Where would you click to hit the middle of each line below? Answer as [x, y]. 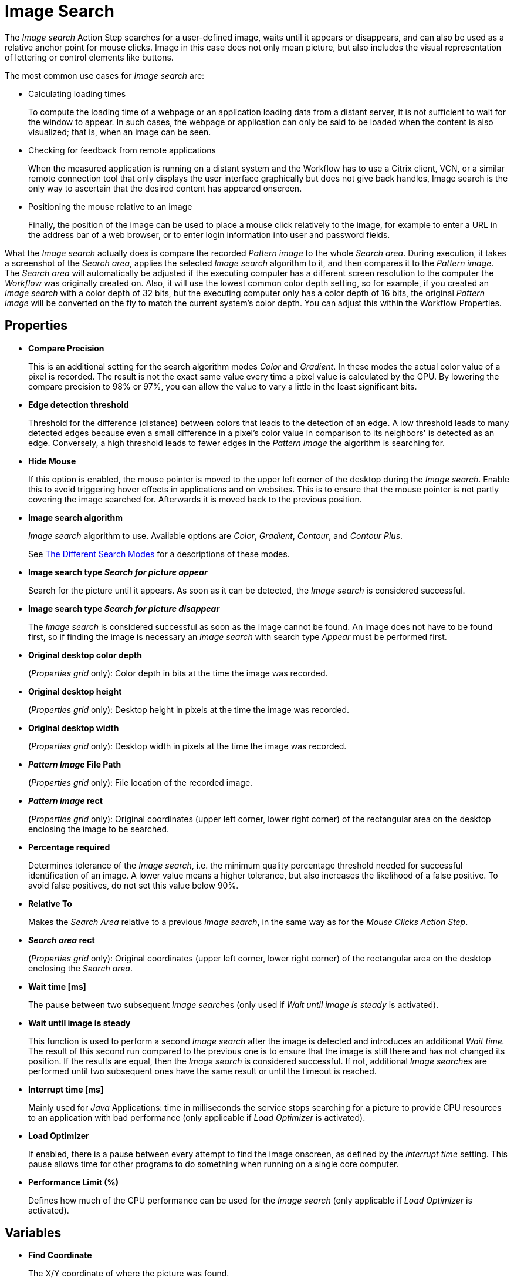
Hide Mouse [52, 461]
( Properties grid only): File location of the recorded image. [141, 782]
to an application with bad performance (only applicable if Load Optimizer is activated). [197, 1117]
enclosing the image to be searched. [99, 829]
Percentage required [69, 847]
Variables [33, 1233]
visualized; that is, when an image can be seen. [120, 132]
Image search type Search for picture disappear [124, 608]
